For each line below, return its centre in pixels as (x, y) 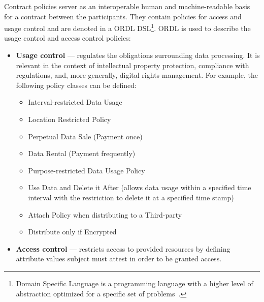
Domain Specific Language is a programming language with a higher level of (135, 283)
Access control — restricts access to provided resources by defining (123, 248)
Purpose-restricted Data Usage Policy (87, 170)
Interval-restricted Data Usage (75, 102)
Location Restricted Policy (70, 119)
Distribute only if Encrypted (72, 232)
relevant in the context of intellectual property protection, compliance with (133, 65)
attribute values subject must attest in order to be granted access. (119, 259)
